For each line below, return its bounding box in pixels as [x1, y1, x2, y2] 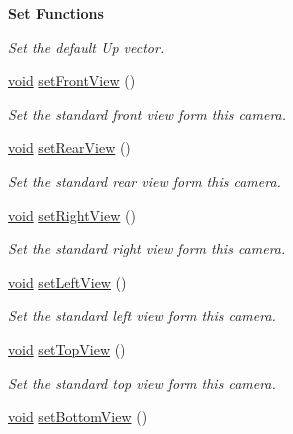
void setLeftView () [8, 271, 127, 292]
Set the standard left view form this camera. [8, 305, 276, 326]
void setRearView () [8, 137, 131, 158]
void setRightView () [8, 204, 136, 225]
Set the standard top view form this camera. [8, 372, 276, 393]
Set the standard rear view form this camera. [8, 170, 281, 191]
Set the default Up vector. [8, 36, 165, 57]
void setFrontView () [8, 70, 136, 91]
